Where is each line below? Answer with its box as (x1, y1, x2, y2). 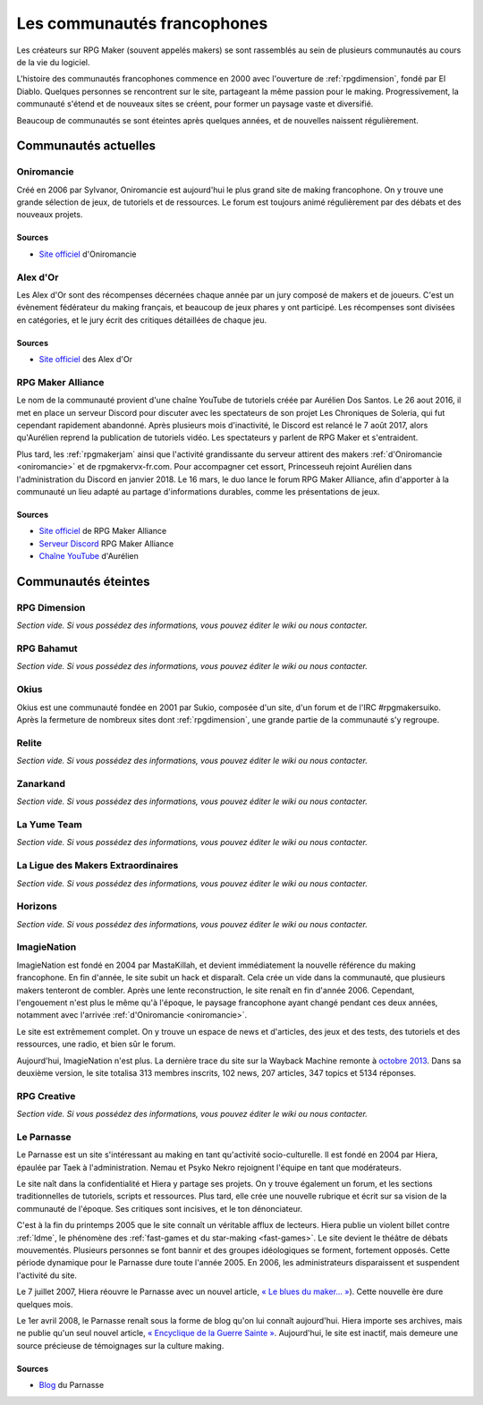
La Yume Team (16, 818, 82, 831)
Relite (16, 736, 42, 749)
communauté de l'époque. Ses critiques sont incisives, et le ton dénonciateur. (16, 1203, 303, 1214)
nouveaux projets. (16, 209, 83, 220)
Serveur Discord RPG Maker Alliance (38, 537, 174, 549)
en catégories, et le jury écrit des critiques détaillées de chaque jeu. (16, 314, 267, 326)
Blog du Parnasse (38, 1380, 105, 1391)
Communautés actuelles (16, 139, 157, 154)
